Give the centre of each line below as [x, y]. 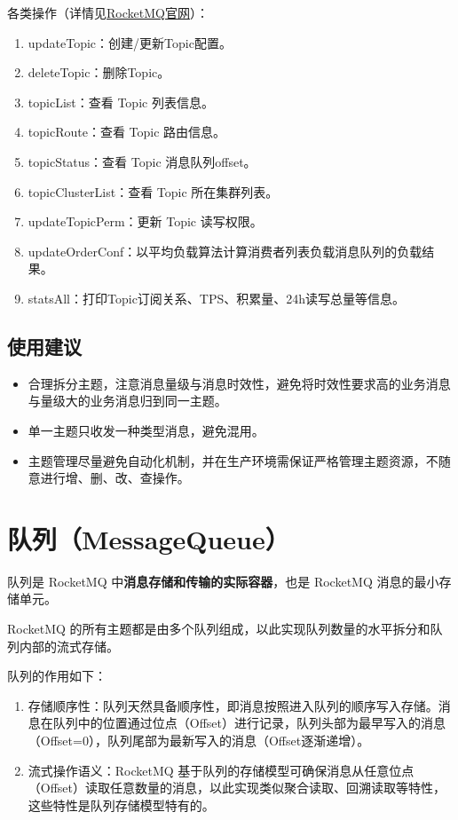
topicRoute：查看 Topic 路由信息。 [127, 132]
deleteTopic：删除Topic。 [99, 72]
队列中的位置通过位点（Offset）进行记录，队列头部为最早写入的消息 [249, 723]
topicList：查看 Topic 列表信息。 [121, 102]
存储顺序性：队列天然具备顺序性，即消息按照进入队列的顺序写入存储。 [233, 705]
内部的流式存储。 [69, 646]
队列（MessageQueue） [149, 538]
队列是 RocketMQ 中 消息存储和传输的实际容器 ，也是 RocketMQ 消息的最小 [223, 581]
